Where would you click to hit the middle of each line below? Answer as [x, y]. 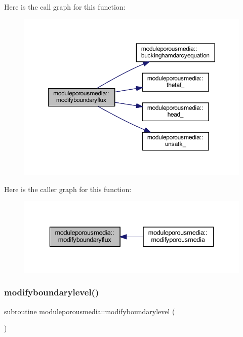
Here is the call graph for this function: [65, 7]
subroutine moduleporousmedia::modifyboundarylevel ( [90, 311]
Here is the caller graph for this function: [68, 189]
